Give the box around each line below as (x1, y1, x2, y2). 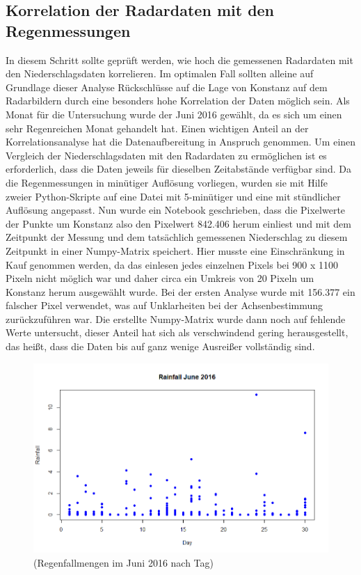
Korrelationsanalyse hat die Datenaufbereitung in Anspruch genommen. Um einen (6, 134, 356, 149)
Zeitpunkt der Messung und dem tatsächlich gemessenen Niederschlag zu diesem (6, 230, 348, 244)
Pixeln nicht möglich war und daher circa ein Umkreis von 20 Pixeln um (6, 271, 314, 285)
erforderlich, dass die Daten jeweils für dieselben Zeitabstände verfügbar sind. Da (6, 162, 351, 176)
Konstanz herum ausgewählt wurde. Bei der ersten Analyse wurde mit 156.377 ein (6, 284, 355, 299)
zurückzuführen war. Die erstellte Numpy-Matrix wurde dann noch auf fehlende (6, 311, 346, 326)
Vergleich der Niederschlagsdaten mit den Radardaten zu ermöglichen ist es (6, 148, 327, 162)
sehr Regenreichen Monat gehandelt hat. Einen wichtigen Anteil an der (6, 120, 309, 135)
